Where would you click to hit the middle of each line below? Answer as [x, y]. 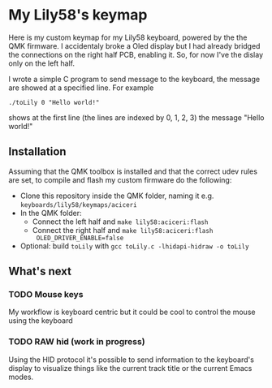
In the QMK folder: [51, 213]
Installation [37, 152]
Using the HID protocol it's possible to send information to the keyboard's [131, 360]
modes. [21, 377]
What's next [40, 272]
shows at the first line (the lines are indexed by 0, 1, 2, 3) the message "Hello [136, 117]
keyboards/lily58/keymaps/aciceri [78, 205]
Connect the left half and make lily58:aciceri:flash [120, 222]
